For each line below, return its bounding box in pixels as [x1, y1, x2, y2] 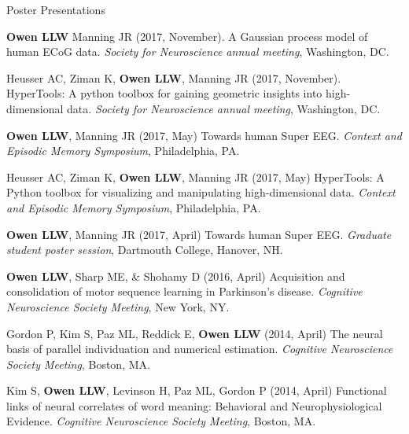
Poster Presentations [6, 2, 105, 17]
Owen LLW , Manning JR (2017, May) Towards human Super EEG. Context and [6, 127, 402, 143]
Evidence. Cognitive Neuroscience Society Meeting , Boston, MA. [6, 413, 316, 429]
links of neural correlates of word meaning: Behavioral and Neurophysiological [6, 397, 382, 414]
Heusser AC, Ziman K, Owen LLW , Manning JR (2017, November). [6, 69, 341, 86]
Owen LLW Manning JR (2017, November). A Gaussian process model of [6, 28, 368, 44]
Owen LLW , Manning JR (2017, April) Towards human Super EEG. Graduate [6, 226, 392, 242]
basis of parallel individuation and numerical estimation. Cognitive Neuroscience [6, 340, 393, 357]
